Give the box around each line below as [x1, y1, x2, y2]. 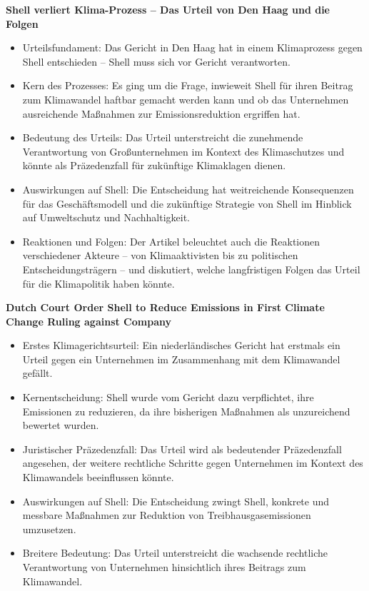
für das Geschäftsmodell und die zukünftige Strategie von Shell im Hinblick [22, 196, 352, 211]
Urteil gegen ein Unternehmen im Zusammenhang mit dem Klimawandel [22, 351, 340, 366]
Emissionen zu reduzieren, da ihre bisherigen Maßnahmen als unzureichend [22, 403, 350, 418]
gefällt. [22, 365, 53, 380]
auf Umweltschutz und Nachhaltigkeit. [22, 210, 190, 225]
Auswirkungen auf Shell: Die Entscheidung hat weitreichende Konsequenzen [22, 181, 354, 196]
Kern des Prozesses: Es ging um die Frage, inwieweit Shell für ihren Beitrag [22, 78, 353, 93]
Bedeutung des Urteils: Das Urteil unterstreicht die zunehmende [22, 130, 303, 145]
